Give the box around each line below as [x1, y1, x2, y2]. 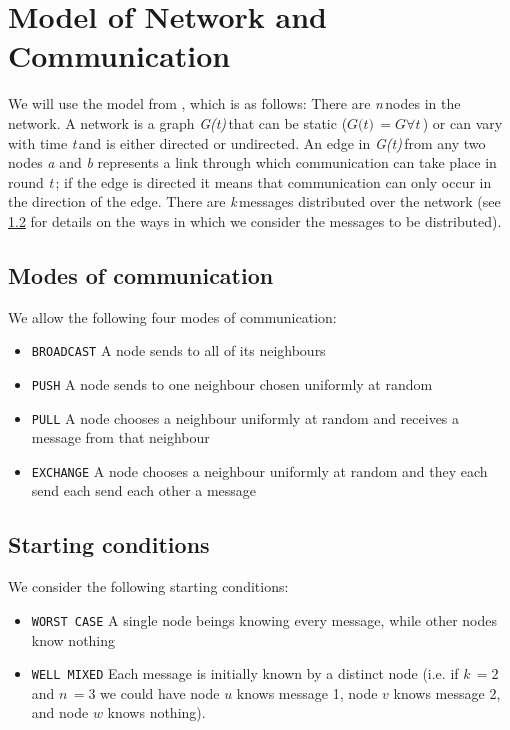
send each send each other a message [31, 480, 257, 501]
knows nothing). [107, 702, 206, 723]
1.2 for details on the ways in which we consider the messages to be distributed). [8, 210, 502, 231]
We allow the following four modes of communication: [8, 306, 337, 327]
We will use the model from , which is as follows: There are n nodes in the [8, 93, 461, 114]
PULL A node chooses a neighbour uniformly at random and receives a [31, 407, 460, 428]
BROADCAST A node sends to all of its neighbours [31, 340, 326, 361]
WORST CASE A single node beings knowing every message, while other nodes [31, 609, 497, 630]
